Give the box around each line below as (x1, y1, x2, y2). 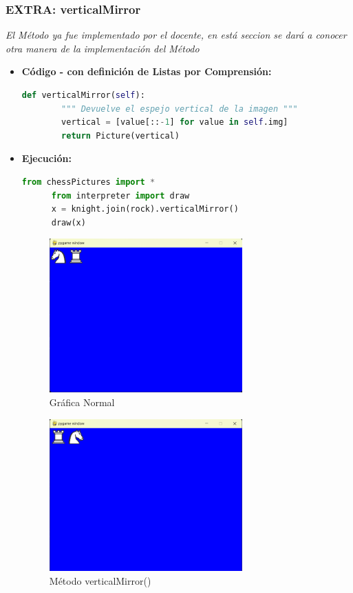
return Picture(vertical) (61, 130, 180, 141)
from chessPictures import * (21, 177, 156, 187)
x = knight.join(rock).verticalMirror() (51, 204, 239, 214)
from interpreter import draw (51, 190, 190, 201)
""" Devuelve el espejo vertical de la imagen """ (61, 103, 298, 114)
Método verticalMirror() (49, 574, 151, 587)
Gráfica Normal (49, 395, 115, 410)
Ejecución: (21, 151, 72, 165)
